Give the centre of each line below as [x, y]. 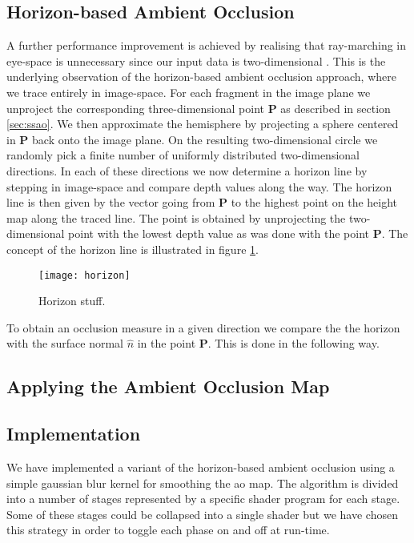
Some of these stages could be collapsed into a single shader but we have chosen [202, 514]
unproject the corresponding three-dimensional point [135, 108]
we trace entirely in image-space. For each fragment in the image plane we [189, 92]
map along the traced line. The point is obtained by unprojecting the [176, 217]
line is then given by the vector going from [111, 202]
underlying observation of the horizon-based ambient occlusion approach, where [201, 76]
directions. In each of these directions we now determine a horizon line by [187, 170]
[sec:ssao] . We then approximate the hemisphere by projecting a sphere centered [203, 124]
